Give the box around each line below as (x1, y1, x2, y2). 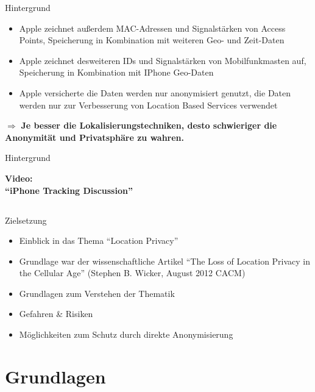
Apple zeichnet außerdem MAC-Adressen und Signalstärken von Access (19, 21, 286, 34)
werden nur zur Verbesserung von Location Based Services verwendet (19, 98, 278, 111)
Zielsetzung (5, 213, 47, 226)
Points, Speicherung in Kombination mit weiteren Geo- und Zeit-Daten (19, 34, 285, 46)
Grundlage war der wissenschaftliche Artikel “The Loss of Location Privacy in (19, 254, 311, 267)
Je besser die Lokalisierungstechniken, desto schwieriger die (21, 119, 277, 132)
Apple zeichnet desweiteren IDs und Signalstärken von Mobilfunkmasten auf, (19, 54, 306, 66)
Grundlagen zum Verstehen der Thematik (19, 287, 175, 299)
